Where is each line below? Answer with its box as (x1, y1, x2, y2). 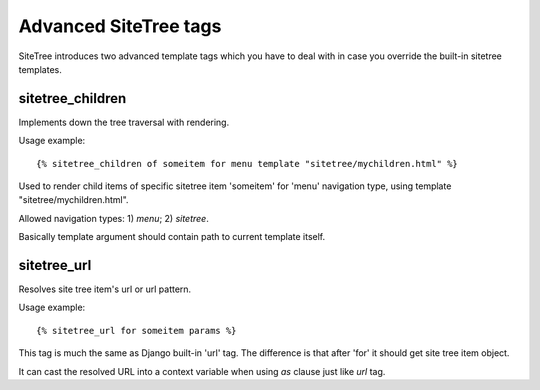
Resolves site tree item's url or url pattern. (18, 283, 192, 295)
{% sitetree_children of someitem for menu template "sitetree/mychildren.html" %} (36, 158, 459, 169)
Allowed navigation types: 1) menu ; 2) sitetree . (18, 212, 209, 224)
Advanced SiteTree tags (18, 15, 222, 37)
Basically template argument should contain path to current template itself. (18, 231, 326, 243)
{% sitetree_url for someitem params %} (36, 325, 237, 336)
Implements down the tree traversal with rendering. (18, 116, 230, 128)
